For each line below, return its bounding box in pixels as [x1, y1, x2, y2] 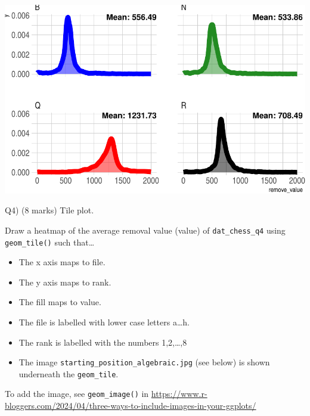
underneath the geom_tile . [18, 367, 119, 380]
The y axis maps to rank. [18, 275, 111, 288]
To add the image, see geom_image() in [5, 387, 149, 400]
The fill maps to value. [18, 296, 101, 308]
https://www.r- [151, 387, 207, 400]
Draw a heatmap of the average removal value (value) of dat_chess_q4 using [5, 223, 286, 236]
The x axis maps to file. [18, 256, 106, 268]
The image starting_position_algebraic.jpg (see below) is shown [18, 356, 270, 368]
